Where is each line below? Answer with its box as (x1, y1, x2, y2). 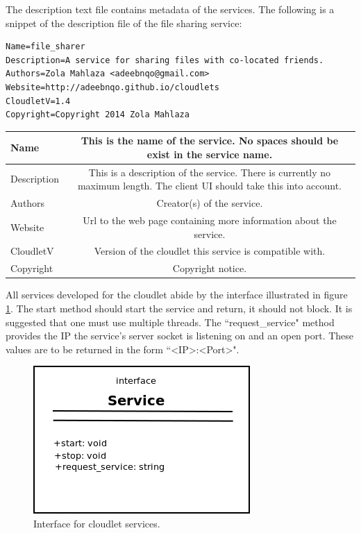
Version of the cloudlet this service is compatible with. (94, 244, 326, 258)
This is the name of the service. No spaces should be (81, 133, 339, 148)
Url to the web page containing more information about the (83, 212, 337, 227)
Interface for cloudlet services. (33, 516, 160, 530)
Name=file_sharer (6, 42, 85, 52)
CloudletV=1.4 (6, 96, 71, 106)
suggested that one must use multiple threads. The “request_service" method (6, 314, 335, 329)
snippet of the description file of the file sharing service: (6, 15, 242, 30)
